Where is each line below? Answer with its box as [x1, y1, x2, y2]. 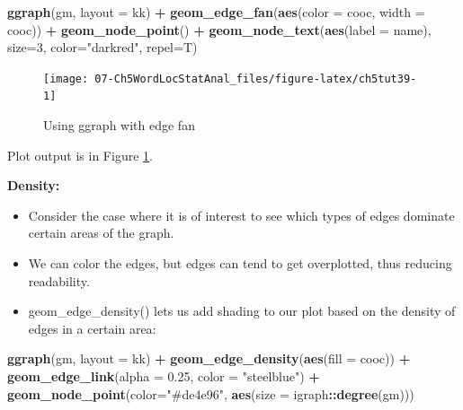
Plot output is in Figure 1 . [7, 145, 153, 164]
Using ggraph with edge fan [43, 116, 195, 135]
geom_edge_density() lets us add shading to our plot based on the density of [28, 301, 456, 320]
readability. [28, 271, 90, 290]
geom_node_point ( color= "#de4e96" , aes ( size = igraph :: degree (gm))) [7, 384, 414, 403]
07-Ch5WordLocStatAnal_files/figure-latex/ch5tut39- [94, 72, 417, 85]
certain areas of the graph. [28, 223, 174, 242]
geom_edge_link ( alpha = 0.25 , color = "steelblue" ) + [7, 367, 320, 386]
